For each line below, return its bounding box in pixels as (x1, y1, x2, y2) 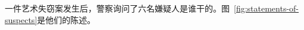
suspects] (5, 13, 37, 25)
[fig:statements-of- (234, 2, 299, 14)
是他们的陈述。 (37, 13, 96, 25)
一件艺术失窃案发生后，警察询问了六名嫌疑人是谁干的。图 (5, 2, 230, 14)
